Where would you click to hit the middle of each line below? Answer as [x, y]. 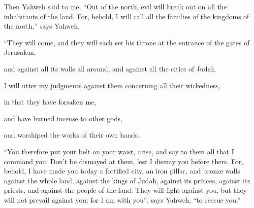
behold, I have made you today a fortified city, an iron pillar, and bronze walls [122, 171]
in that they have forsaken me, [50, 102]
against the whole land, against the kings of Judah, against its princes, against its [127, 180]
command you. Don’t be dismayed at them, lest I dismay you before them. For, [124, 161]
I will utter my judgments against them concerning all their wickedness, [112, 85]
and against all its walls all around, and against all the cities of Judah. [111, 68]
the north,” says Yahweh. [42, 26]
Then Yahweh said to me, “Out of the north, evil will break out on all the [115, 6]
